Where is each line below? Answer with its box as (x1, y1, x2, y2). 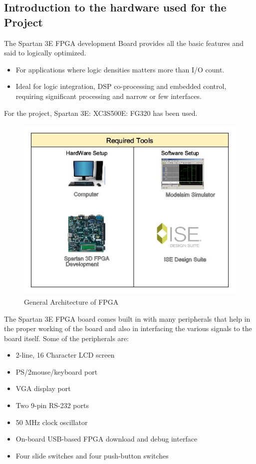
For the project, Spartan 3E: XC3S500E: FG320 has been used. (4, 107, 198, 118)
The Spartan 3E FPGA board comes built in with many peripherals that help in (4, 313, 251, 324)
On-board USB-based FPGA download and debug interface (15, 434, 198, 444)
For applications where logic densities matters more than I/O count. (15, 64, 225, 74)
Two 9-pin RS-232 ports (15, 400, 89, 411)
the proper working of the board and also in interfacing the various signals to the (4, 323, 252, 334)
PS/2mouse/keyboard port (15, 366, 98, 377)
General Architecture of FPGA (24, 296, 119, 307)
